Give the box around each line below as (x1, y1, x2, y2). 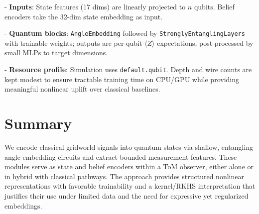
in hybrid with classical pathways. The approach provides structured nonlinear (4, 171, 244, 181)
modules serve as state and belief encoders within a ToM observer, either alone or (4, 161, 254, 172)
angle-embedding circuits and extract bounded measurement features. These (4, 151, 237, 162)
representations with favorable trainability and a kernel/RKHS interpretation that (4, 181, 256, 191)
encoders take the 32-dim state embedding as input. (4, 11, 163, 21)
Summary (4, 113, 72, 133)
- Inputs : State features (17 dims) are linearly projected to (4, 1, 186, 11)
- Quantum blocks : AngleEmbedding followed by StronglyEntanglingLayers (4, 28, 245, 38)
